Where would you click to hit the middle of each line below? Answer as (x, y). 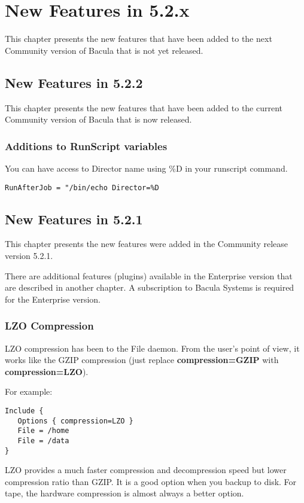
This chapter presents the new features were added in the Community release (147, 244)
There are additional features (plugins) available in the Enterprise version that (149, 275)
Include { (24, 411)
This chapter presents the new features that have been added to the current (144, 107)
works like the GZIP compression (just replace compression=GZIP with (142, 360)
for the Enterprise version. (53, 299)
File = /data (43, 440)
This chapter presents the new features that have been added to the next (139, 39)
